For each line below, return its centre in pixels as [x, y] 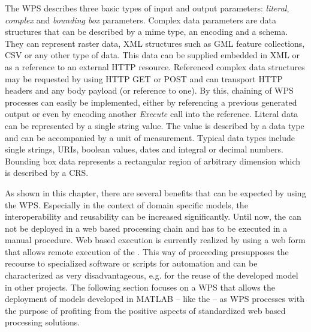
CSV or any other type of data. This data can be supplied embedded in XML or [153, 55]
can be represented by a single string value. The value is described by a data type [155, 125]
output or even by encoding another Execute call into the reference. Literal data [152, 114]
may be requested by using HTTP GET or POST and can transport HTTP [144, 78]
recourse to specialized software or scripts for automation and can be [131, 263]
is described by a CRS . [47, 173]
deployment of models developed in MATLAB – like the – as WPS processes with [155, 299]
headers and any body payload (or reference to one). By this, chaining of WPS [149, 90]
